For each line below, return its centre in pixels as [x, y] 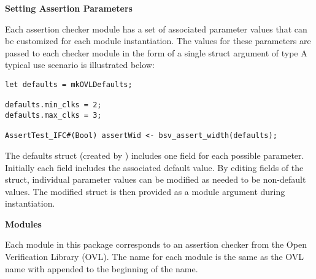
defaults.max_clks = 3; [53, 115]
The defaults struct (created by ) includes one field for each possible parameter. [155, 155]
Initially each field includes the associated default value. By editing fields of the [154, 167]
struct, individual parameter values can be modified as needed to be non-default [156, 179]
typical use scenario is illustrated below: [80, 65]
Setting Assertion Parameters [69, 8]
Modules [23, 224]
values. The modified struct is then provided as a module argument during [145, 191]
